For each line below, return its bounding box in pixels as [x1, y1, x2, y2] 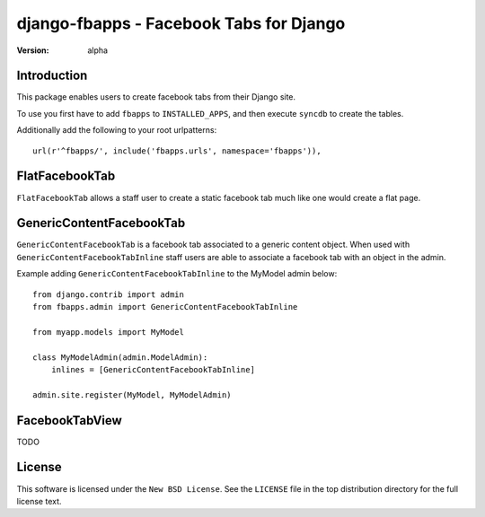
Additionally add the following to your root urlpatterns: [16, 125, 217, 136]
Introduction [16, 68, 88, 83]
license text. [16, 495, 62, 506]
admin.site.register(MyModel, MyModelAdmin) [32, 390, 233, 399]
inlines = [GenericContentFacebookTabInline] [50, 364, 256, 374]
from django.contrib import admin [32, 289, 184, 300]
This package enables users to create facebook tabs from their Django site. [16, 92, 296, 102]
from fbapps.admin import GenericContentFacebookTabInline [32, 302, 298, 311]
